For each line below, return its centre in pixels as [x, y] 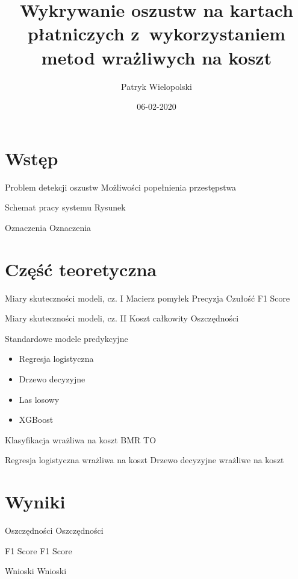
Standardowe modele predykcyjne [67, 338]
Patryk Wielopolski [157, 86]
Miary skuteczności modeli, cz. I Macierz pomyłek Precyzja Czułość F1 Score [147, 298]
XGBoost [36, 419]
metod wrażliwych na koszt [157, 57]
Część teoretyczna [81, 269]
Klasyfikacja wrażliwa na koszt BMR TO [81, 439]
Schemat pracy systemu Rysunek [65, 207]
